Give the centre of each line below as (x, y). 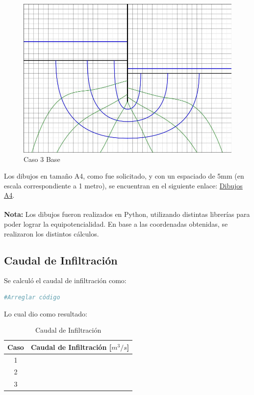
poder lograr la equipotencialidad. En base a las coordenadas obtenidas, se (116, 224)
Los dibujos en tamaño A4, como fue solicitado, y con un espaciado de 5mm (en (124, 176)
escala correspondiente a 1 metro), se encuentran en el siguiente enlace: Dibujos (123, 185)
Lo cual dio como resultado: (46, 313)
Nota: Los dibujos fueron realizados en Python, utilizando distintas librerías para (127, 214)
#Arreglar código (32, 297)
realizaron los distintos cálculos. (51, 233)
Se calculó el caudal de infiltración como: (65, 280)
